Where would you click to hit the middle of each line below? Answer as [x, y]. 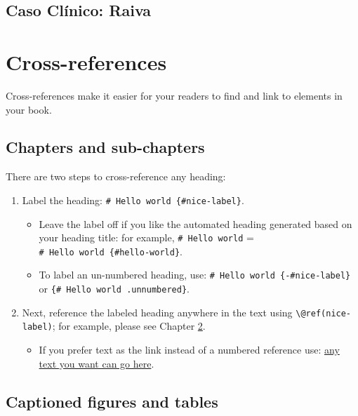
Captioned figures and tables [112, 401]
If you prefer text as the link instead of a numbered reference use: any [189, 350]
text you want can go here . [97, 363]
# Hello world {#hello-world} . [111, 251]
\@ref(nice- [324, 313]
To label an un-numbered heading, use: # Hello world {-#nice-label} [195, 275]
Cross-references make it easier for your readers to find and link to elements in [174, 95]
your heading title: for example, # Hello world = [146, 237]
